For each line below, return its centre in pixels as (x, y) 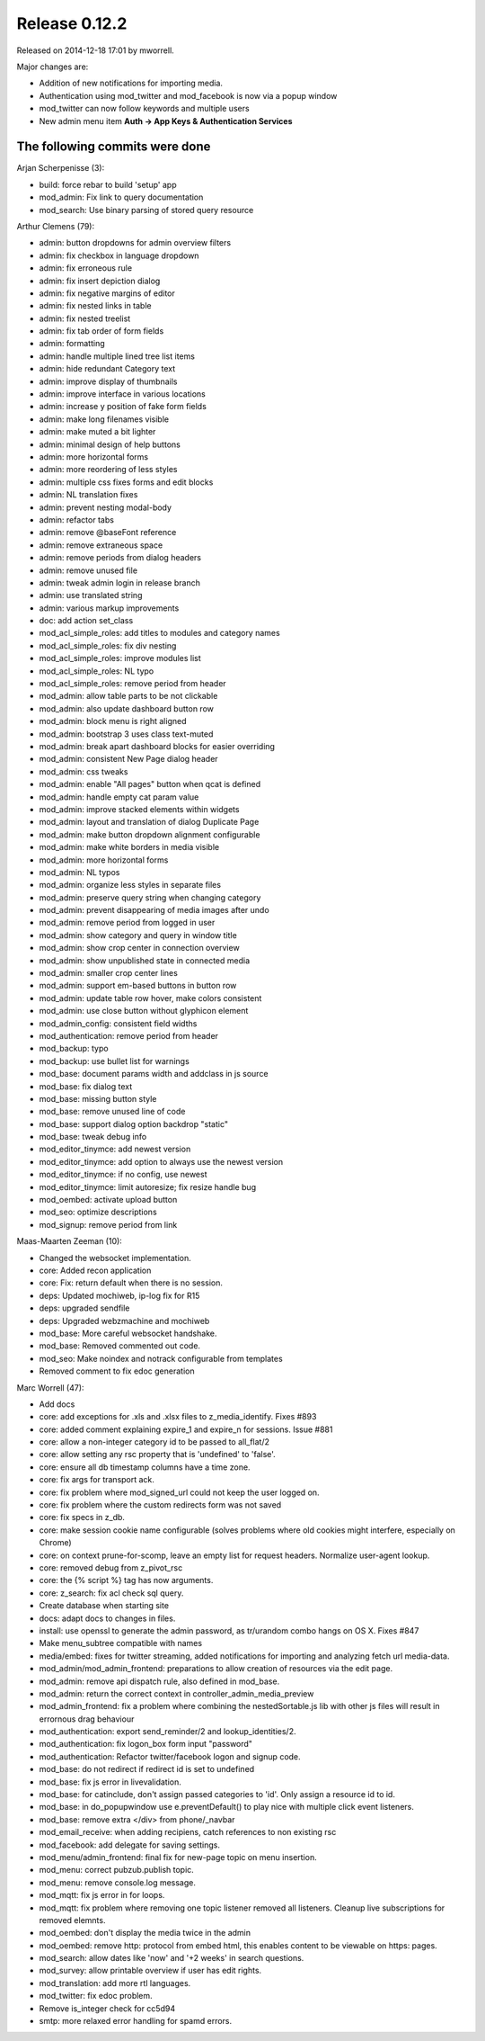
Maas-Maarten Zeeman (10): (70, 1241)
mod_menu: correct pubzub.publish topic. (117, 1870)
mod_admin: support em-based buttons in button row (138, 986)
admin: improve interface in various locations (122, 394)
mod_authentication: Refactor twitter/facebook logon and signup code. (170, 1756)
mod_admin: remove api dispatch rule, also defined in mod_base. (159, 1681)
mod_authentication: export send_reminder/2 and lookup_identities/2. (168, 1732)
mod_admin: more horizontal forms (104, 860)
